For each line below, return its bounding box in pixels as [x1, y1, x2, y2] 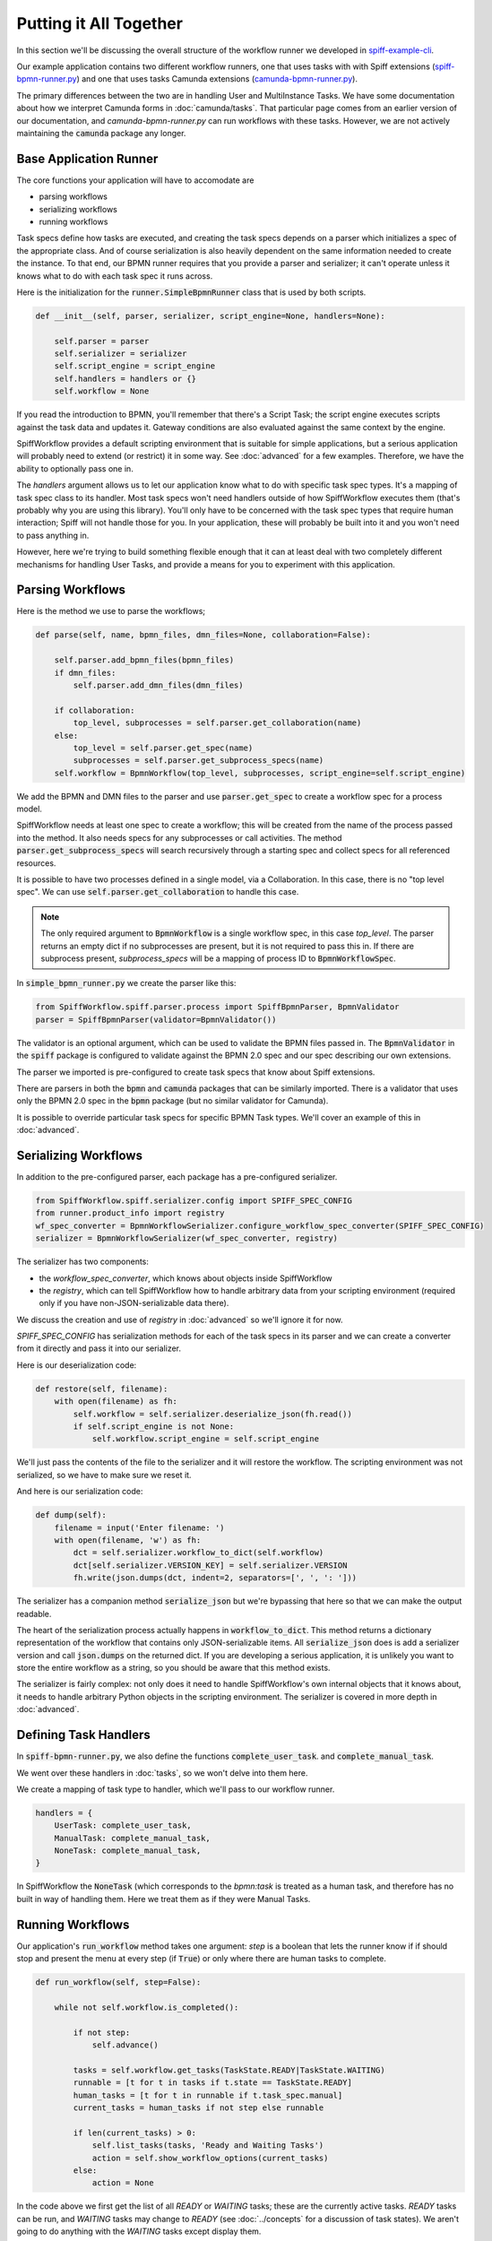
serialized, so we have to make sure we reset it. [16, 1469, 192, 1480]
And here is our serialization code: [16, 1486, 143, 1497]
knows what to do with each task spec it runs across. [16, 270, 213, 281]
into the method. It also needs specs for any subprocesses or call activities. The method [16, 832, 342, 843]
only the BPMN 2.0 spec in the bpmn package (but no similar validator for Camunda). [16, 1095, 329, 1106]
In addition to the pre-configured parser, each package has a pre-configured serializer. [16, 1172, 338, 1182]
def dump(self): [35, 1510, 108, 1520]
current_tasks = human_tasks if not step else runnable [73, 2103, 324, 2113]
